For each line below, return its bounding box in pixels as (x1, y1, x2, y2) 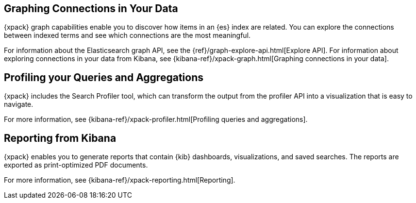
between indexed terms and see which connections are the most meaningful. (4, 31, 251, 40)
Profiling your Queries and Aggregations (4, 71, 203, 84)
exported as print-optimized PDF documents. (4, 161, 148, 169)
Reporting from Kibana (4, 132, 116, 144)
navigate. (4, 100, 33, 109)
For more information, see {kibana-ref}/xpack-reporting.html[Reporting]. (4, 176, 235, 185)
